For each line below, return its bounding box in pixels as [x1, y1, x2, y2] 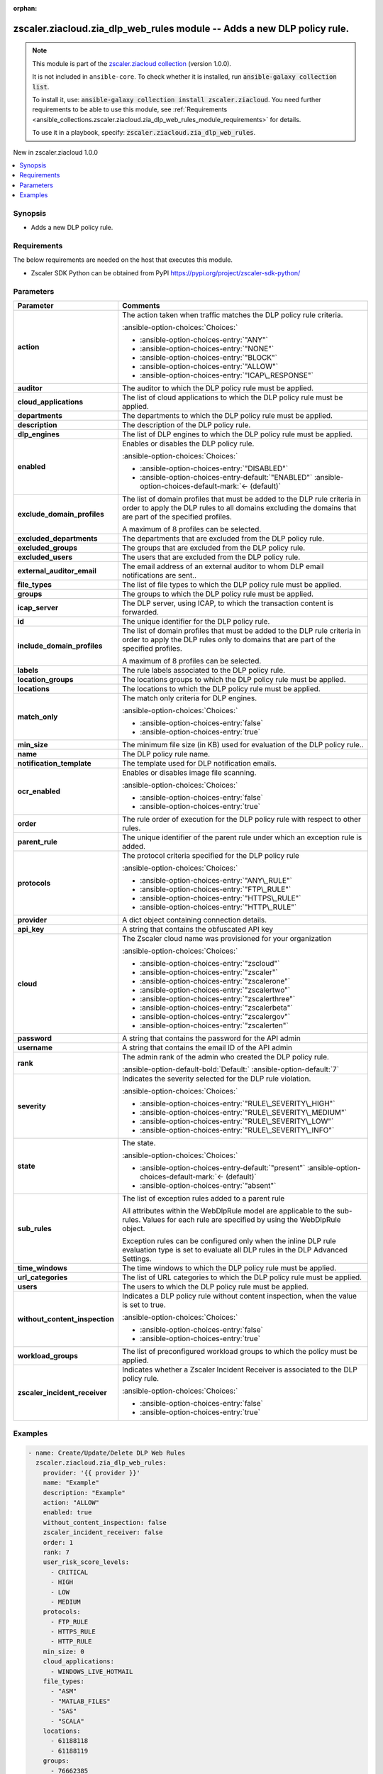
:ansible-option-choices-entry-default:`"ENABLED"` [139, 472, 313, 482]
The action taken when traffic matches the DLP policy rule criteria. [121, 309, 343, 319]
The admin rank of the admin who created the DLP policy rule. [121, 1052, 330, 1062]
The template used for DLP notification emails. [121, 758, 277, 768]
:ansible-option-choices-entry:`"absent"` [139, 1180, 277, 1190]
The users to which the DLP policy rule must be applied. [121, 1282, 309, 1291]
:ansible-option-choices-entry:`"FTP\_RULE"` [139, 884, 292, 894]
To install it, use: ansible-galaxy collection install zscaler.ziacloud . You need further [32, 95, 322, 104]
